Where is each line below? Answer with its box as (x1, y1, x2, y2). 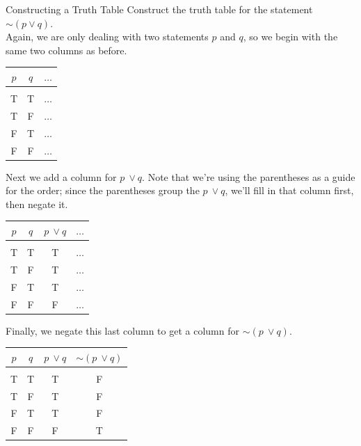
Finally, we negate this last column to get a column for (6, 323, 239, 337)
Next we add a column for (6, 169, 117, 184)
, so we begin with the (243, 29, 338, 44)
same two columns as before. (6, 42, 127, 57)
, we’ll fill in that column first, (225, 183, 354, 198)
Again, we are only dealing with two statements (6, 29, 209, 44)
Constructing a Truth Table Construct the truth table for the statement (6, 2, 313, 16)
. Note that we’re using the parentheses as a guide (142, 169, 355, 184)
